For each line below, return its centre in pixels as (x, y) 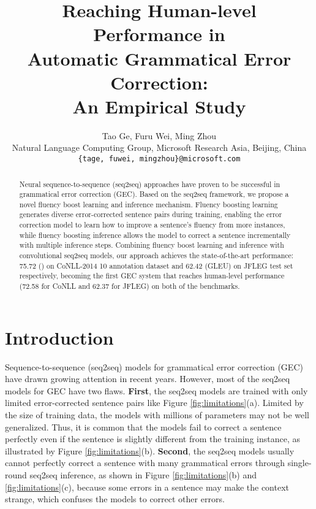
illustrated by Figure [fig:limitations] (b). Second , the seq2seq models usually (150, 450)
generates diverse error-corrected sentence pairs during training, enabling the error (151, 214)
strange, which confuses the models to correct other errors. (115, 499)
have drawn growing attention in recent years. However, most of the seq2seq (148, 379)
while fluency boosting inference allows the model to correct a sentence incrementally (155, 235)
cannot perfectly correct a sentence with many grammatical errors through (145, 463)
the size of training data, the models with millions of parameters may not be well (157, 415)
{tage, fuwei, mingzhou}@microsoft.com (159, 159)
